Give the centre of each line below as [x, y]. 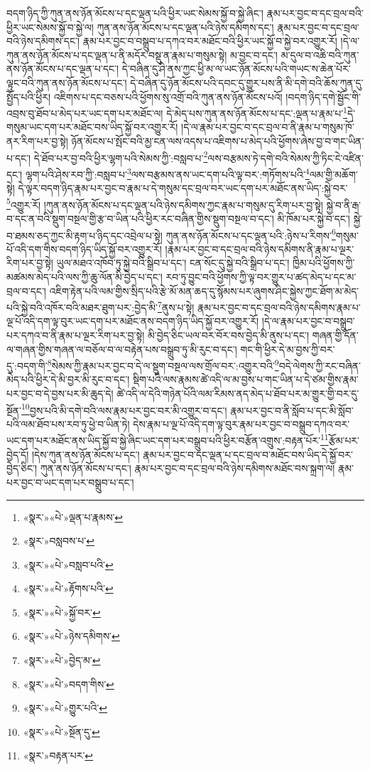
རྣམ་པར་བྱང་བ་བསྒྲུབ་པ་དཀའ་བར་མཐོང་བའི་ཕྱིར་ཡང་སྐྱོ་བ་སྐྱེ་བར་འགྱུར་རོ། [210, 41]
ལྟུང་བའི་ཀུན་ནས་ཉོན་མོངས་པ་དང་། [67, 82]
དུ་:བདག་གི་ [27, 365]
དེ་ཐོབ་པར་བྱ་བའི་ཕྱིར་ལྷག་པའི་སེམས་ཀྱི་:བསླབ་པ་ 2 [121, 156]
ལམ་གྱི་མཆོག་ [333, 174]
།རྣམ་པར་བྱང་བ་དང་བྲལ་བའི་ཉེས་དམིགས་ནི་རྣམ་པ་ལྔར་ [260, 248]
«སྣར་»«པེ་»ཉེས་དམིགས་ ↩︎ [71, 636]
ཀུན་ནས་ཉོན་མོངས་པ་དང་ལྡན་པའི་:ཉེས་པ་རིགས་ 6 [251, 234]
